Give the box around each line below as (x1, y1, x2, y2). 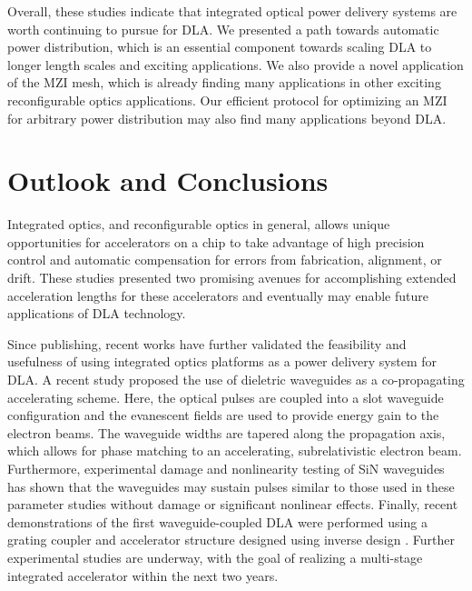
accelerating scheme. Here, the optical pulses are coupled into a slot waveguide (7, 387, 444, 406)
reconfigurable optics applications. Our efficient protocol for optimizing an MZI (7, 90, 447, 109)
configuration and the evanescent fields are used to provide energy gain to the (7, 406, 439, 425)
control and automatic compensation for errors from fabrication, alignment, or (7, 250, 442, 269)
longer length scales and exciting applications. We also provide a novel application (7, 55, 464, 74)
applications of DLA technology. (7, 304, 186, 323)
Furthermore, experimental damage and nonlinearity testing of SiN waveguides (7, 459, 445, 477)
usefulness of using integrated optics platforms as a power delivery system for (7, 352, 437, 371)
